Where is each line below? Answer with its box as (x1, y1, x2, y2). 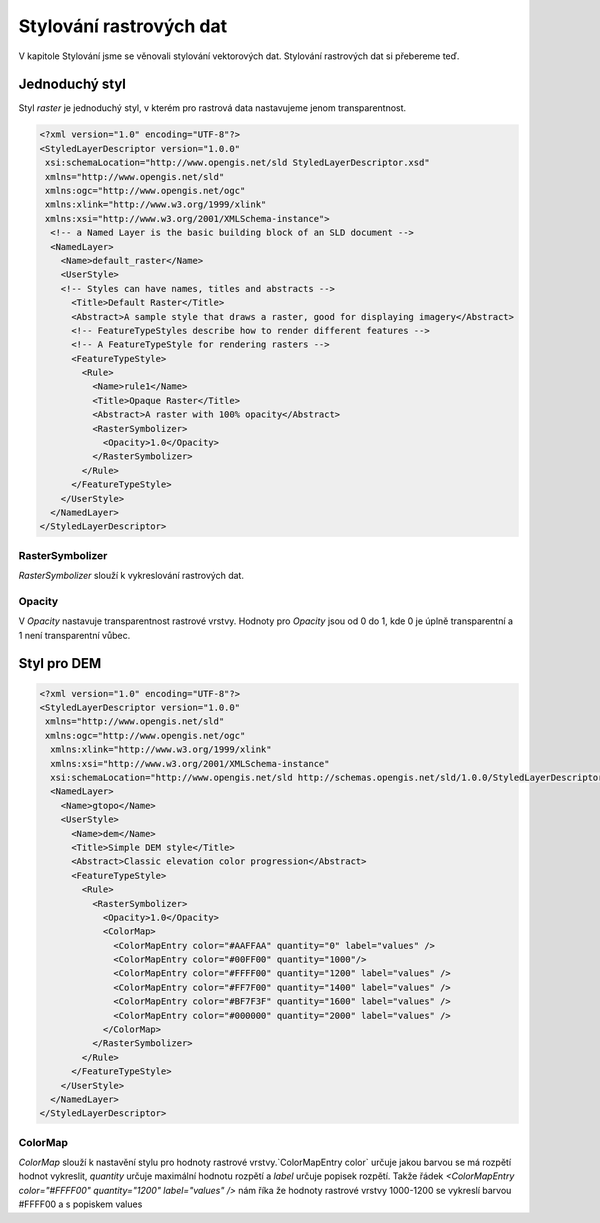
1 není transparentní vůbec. (18, 629, 131, 641)
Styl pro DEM (18, 655, 102, 672)
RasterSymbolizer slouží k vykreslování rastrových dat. (18, 570, 245, 582)
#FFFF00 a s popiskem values (18, 1198, 143, 1210)
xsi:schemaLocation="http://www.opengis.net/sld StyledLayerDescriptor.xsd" (45, 157, 430, 169)
